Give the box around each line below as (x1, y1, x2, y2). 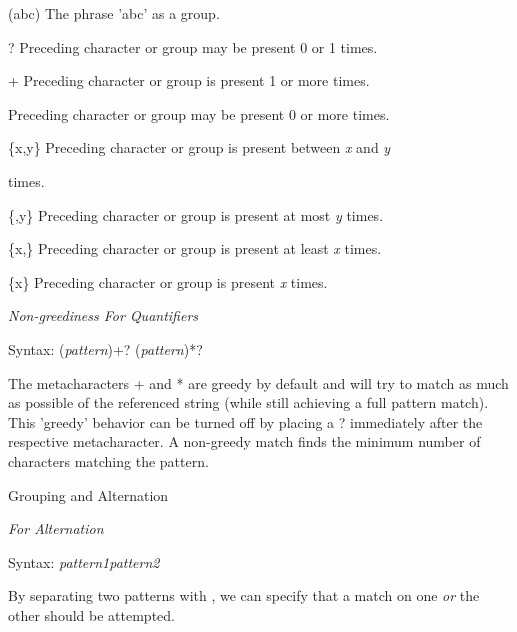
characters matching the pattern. (8, 450, 209, 471)
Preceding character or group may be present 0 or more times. (8, 103, 390, 124)
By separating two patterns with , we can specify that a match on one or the (8, 585, 480, 606)
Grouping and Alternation (8, 484, 169, 505)
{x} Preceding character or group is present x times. (8, 271, 328, 292)
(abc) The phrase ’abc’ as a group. (8, 3, 220, 23)
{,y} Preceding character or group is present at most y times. (8, 204, 384, 225)
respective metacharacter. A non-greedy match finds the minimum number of (8, 431, 481, 452)
